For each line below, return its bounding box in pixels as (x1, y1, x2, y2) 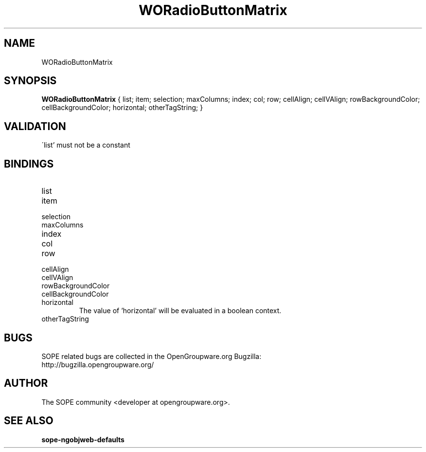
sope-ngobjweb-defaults (41, 435, 124, 444)
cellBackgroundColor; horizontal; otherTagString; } (41, 103, 203, 112)
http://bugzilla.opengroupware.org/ (41, 360, 154, 369)
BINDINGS (4, 157, 54, 170)
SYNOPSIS (4, 75, 57, 87)
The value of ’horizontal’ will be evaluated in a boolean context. (79, 306, 282, 315)
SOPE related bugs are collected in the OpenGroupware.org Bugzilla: (41, 352, 262, 360)
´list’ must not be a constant (41, 141, 130, 150)
